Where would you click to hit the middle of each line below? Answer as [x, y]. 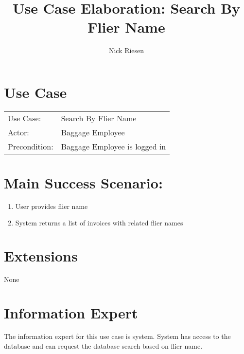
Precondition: [31, 146]
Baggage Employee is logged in [113, 146]
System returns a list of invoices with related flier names [99, 222]
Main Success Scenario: [83, 183]
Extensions [41, 256]
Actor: [18, 132]
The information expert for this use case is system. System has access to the [117, 336]
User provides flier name [52, 206]
